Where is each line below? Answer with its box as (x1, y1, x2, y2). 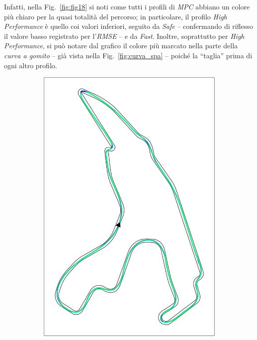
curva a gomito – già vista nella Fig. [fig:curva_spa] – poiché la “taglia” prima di (4, 50, 253, 60)
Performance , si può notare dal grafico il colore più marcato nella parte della (4, 40, 238, 51)
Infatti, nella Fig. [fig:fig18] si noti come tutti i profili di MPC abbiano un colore (4, 1, 250, 11)
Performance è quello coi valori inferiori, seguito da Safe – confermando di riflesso (4, 21, 253, 31)
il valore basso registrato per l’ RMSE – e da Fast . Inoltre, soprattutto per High (4, 30, 245, 41)
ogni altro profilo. (4, 60, 57, 70)
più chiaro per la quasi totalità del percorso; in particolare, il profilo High (4, 11, 227, 21)
